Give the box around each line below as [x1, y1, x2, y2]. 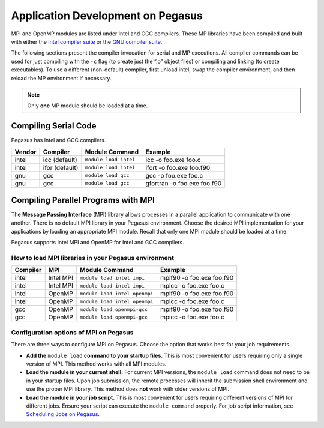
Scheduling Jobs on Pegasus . [26, 411, 100, 418]
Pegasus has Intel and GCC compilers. [11, 137, 106, 144]
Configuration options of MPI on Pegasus [11, 328, 134, 336]
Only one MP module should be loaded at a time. [27, 102, 148, 109]
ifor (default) [43, 163, 79, 172]
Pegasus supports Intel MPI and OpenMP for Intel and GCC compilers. [11, 239, 184, 246]
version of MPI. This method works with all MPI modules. [26, 360, 167, 367]
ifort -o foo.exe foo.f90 [145, 163, 211, 172]
